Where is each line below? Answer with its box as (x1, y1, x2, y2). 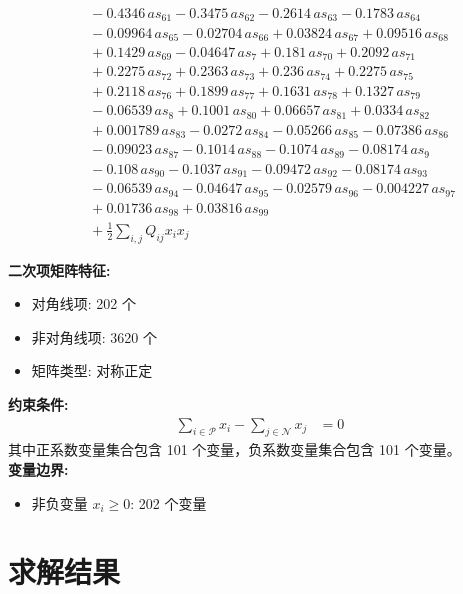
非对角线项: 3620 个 (31, 326, 158, 347)
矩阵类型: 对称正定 (31, 360, 153, 381)
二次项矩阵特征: (8, 259, 111, 280)
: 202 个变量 (130, 492, 207, 513)
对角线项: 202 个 (31, 293, 137, 314)
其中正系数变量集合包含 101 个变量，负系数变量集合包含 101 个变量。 (8, 439, 461, 460)
